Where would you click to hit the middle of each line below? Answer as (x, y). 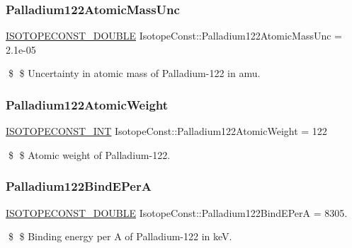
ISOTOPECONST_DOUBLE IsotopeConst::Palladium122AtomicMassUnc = (174, 36)
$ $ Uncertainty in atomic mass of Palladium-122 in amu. (134, 73)
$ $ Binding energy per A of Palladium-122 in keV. (120, 236)
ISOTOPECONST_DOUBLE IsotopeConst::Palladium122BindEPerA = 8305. (177, 212)
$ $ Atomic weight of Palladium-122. (89, 154)
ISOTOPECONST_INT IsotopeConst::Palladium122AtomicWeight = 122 (166, 131)
